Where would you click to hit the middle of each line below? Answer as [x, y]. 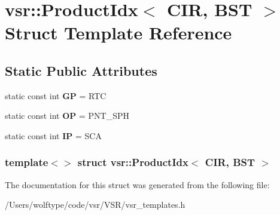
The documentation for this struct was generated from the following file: [137, 184]
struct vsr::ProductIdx [133, 162]
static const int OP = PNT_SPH [67, 116]
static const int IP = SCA [53, 135]
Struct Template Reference [118, 33]
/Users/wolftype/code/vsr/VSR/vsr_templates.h [95, 205]
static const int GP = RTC [56, 95]
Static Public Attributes [81, 70]
